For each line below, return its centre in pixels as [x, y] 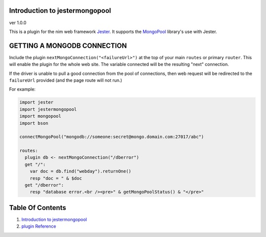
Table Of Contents [38, 208]
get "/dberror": [44, 185]
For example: [22, 89]
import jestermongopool [48, 109]
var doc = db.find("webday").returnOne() [81, 171]
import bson [34, 123]
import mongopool [40, 116]
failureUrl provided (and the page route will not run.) [66, 80]
